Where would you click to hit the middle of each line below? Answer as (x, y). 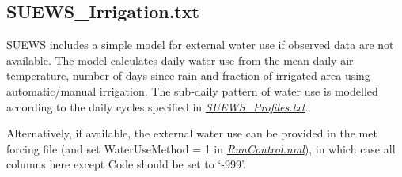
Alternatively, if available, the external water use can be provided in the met (192, 133)
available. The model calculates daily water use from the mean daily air (180, 60)
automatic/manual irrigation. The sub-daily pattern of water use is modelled (192, 90)
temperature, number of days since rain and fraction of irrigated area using (188, 75)
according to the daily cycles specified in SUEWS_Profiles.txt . (157, 106)
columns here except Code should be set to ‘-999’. (126, 164)
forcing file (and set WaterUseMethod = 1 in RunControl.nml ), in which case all (201, 148)
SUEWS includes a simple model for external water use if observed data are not (200, 45)
